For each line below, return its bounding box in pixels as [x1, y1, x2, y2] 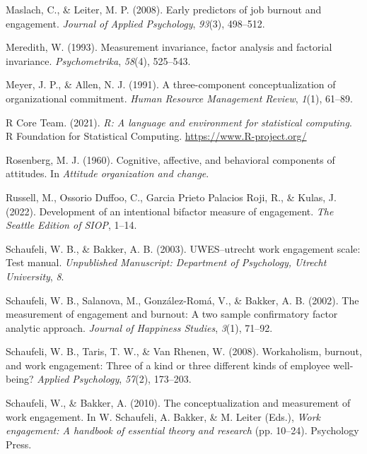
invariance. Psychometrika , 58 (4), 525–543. [6, 53, 191, 68]
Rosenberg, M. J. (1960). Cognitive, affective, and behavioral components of [6, 152, 335, 167]
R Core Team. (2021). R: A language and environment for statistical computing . [6, 114, 352, 129]
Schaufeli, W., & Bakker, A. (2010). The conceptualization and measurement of [6, 395, 351, 410]
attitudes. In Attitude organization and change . [6, 166, 209, 181]
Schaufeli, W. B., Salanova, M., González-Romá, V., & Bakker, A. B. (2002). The [6, 292, 359, 307]
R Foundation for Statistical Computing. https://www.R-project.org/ [6, 129, 307, 143]
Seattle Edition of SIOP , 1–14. [6, 217, 137, 232]
